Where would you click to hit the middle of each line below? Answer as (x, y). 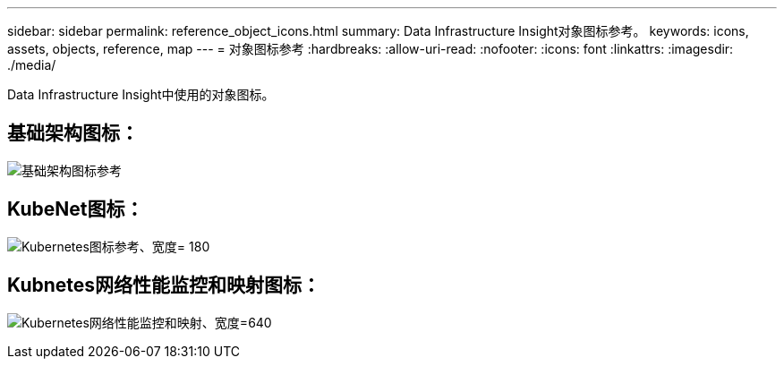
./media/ (32, 65)
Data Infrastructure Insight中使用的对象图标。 (141, 94)
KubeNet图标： (76, 209)
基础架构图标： (73, 133)
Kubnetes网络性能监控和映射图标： (164, 285)
